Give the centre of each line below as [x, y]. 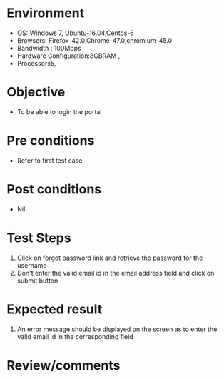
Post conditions [54, 189]
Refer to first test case [50, 160]
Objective [36, 92]
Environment [46, 13]
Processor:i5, [36, 63]
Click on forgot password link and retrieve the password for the [110, 258]
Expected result [55, 309]
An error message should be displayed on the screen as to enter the [117, 329]
